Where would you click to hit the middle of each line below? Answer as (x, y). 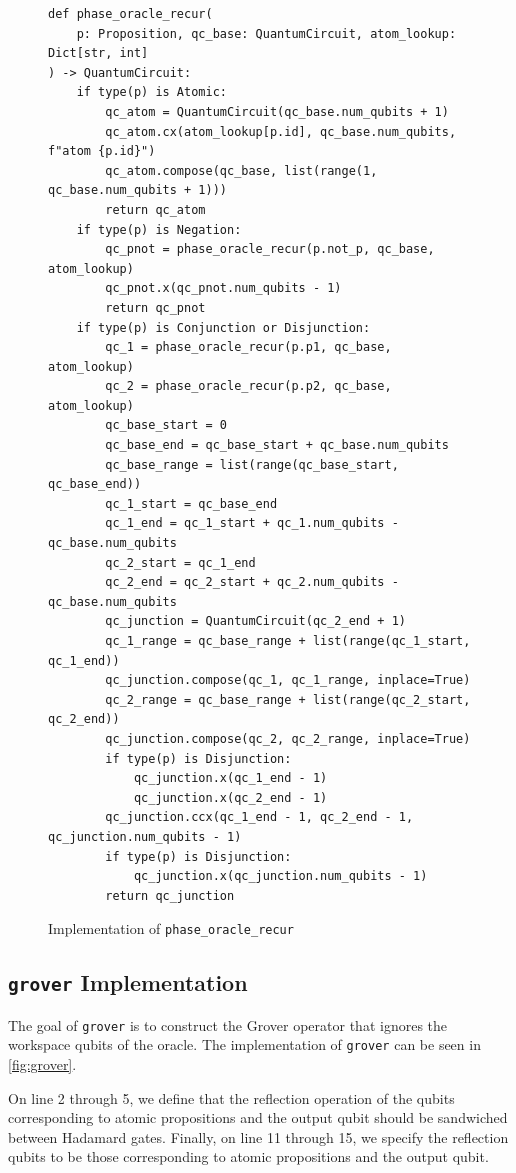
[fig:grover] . (42, 1064)
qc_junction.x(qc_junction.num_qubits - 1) (280, 876)
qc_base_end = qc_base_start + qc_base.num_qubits (277, 445)
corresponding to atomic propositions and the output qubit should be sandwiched (258, 1117)
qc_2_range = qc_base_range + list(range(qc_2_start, (288, 699)
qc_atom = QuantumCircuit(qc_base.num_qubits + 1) (277, 111)
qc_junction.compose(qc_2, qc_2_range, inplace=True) (288, 738)
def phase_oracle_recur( (130, 14)
